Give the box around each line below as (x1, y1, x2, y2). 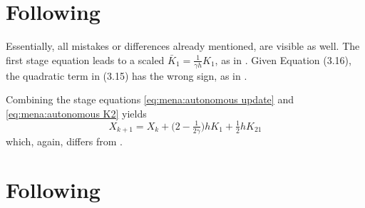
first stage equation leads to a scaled (6, 52, 165, 67)
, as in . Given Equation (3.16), (215, 52, 351, 67)
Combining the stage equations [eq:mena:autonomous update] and (6, 92, 294, 107)
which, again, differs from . (6, 133, 123, 148)
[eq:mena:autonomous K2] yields (6, 105, 147, 120)
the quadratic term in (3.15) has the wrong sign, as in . (6, 68, 247, 83)
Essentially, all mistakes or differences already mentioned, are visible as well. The (6, 38, 360, 53)
